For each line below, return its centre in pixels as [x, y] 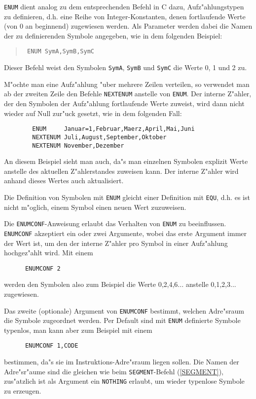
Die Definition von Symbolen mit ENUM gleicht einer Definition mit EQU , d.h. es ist [127, 197]
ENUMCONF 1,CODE [52, 346]
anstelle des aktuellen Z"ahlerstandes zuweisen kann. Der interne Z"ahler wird [121, 171]
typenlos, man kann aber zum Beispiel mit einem [78, 330]
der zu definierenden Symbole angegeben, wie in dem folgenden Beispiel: [113, 35]
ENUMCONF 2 [43, 268]
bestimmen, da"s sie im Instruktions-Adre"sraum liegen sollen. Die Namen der [122, 362]
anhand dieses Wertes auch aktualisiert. [64, 180]
